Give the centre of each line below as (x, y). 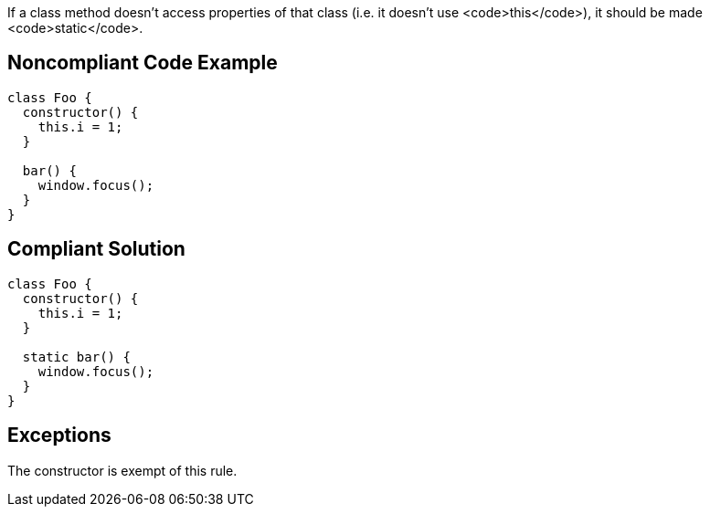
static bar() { (76, 357)
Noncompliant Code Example (143, 63)
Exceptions (59, 435)
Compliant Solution (96, 249)
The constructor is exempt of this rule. (122, 470)
